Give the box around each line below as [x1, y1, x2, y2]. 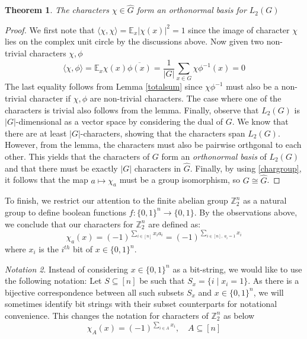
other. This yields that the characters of [5, 150, 150, 162]
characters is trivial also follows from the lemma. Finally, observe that [5, 103, 259, 116]
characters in [134, 161, 181, 174]
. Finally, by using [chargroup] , [190, 161, 302, 174]
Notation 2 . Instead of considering [5, 262, 129, 275]
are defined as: [148, 217, 201, 230]
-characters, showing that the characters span [80, 126, 245, 139]
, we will [253, 286, 284, 298]
